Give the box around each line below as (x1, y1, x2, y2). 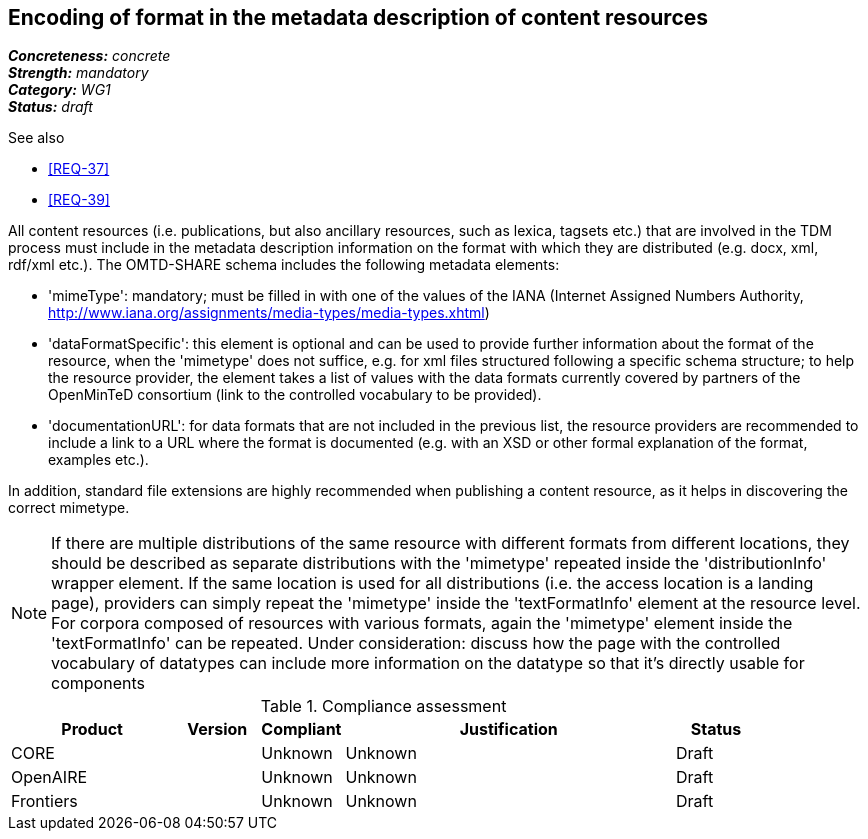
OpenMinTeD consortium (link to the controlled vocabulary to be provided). (48, 386, 542, 404)
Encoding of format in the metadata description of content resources (8, 5, 709, 30)
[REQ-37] (48, 160, 110, 178)
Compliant (261, 719, 342, 740)
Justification (459, 719, 558, 740)
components (51, 673, 145, 694)
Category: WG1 (8, 81, 111, 99)
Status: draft (8, 98, 93, 116)
